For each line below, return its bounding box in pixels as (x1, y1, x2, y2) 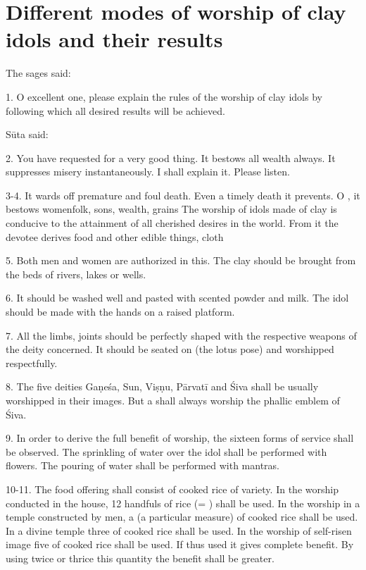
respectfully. (6, 355, 58, 370)
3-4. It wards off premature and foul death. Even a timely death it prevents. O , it (6, 187, 360, 202)
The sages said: (6, 66, 71, 80)
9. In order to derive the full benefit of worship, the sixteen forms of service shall (6, 430, 354, 445)
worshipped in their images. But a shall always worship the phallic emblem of (6, 393, 340, 407)
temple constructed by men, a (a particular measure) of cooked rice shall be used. (6, 509, 358, 524)
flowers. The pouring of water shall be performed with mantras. (6, 458, 279, 473)
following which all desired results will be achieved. (6, 103, 225, 118)
